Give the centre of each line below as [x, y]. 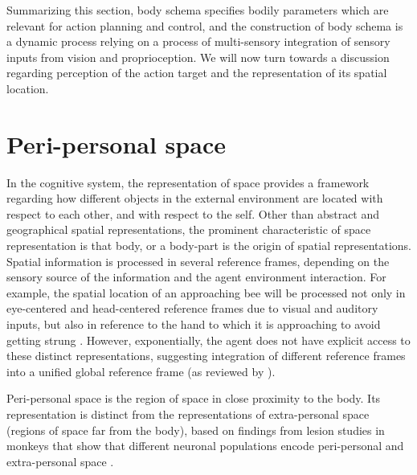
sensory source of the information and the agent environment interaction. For [196, 277]
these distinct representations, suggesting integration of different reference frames [206, 356]
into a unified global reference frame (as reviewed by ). [141, 371]
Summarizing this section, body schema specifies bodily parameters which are [198, 10]
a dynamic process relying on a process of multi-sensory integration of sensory [198, 41]
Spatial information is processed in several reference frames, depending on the [198, 261]
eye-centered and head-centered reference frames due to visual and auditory [192, 308]
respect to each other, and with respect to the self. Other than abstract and [193, 213]
